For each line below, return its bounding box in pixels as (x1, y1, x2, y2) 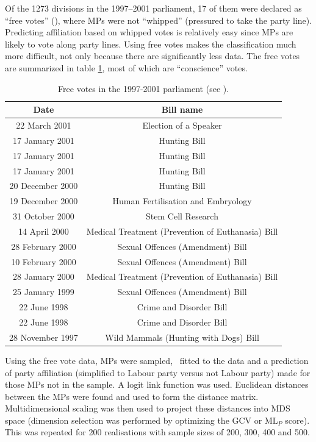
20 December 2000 (9, 179, 78, 192)
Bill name (161, 103, 203, 116)
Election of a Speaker (142, 119, 222, 131)
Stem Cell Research (146, 210, 218, 223)
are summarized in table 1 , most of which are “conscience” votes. (5, 61, 248, 74)
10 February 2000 (11, 255, 76, 268)
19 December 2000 (9, 194, 78, 207)
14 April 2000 (18, 224, 69, 237)
